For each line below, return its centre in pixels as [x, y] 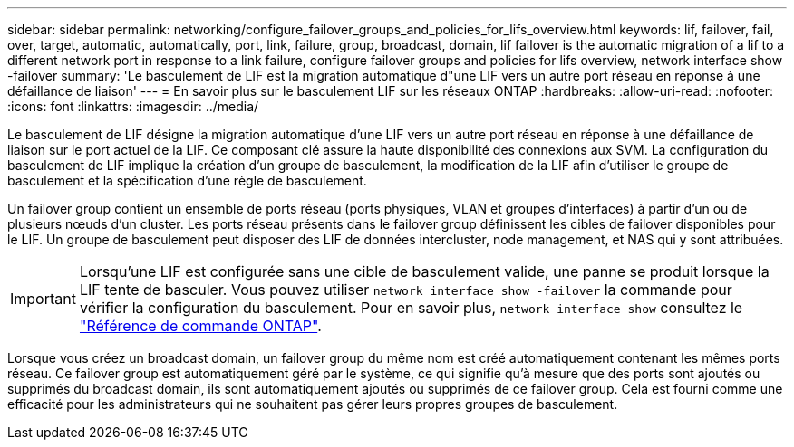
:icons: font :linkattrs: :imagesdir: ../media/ [133, 106]
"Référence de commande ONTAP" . [200, 326]
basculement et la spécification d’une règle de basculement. [187, 181]
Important [43, 299]
